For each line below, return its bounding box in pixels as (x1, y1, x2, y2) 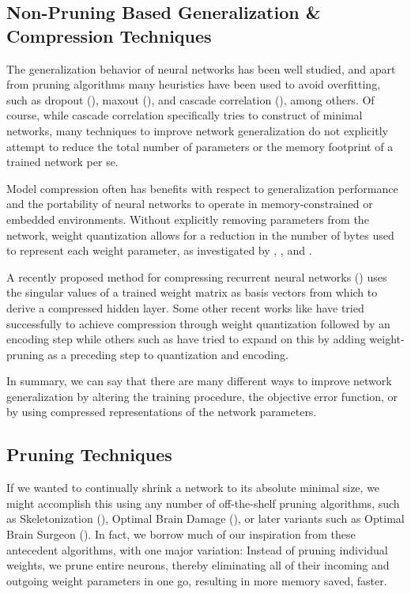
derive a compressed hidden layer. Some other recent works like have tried (6, 299, 364, 316)
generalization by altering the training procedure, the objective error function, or (6, 388, 398, 404)
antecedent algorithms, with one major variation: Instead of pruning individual (6, 541, 388, 558)
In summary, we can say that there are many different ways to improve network (6, 373, 392, 389)
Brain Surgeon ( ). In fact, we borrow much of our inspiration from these (6, 526, 356, 543)
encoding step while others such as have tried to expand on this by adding (6, 331, 366, 347)
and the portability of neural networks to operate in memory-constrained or (6, 195, 373, 212)
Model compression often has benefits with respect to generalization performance (6, 180, 398, 196)
